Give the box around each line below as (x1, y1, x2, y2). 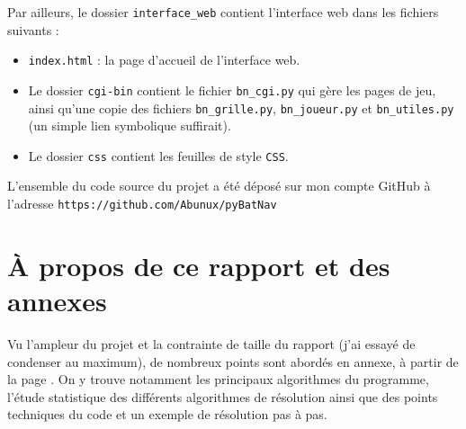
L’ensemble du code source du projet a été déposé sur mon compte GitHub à (7, 176, 431, 195)
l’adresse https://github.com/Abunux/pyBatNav (7, 194, 277, 213)
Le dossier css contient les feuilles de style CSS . (28, 146, 289, 165)
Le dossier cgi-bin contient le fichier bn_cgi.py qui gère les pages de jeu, (28, 80, 436, 99)
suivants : (7, 20, 59, 39)
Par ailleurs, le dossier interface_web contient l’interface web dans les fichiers (7, 3, 439, 21)
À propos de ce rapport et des (7, 246, 390, 283)
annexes (7, 282, 107, 319)
